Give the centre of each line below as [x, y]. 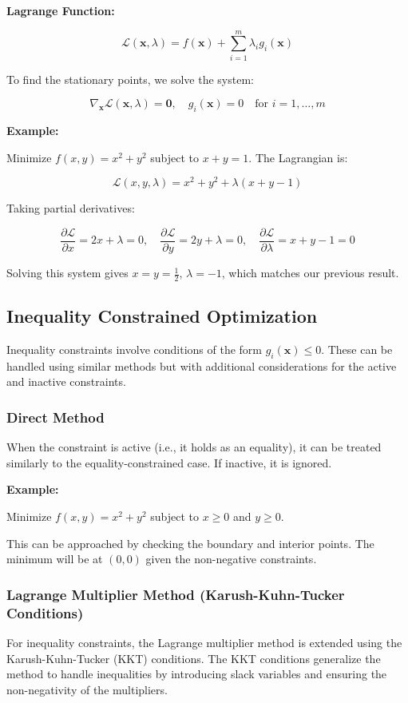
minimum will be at [55, 559]
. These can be [357, 350]
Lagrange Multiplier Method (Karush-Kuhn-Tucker [176, 594]
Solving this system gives [67, 273]
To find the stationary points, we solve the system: [130, 79]
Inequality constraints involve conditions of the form [134, 350]
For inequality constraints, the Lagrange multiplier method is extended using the [204, 642]
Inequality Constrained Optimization [162, 316]
